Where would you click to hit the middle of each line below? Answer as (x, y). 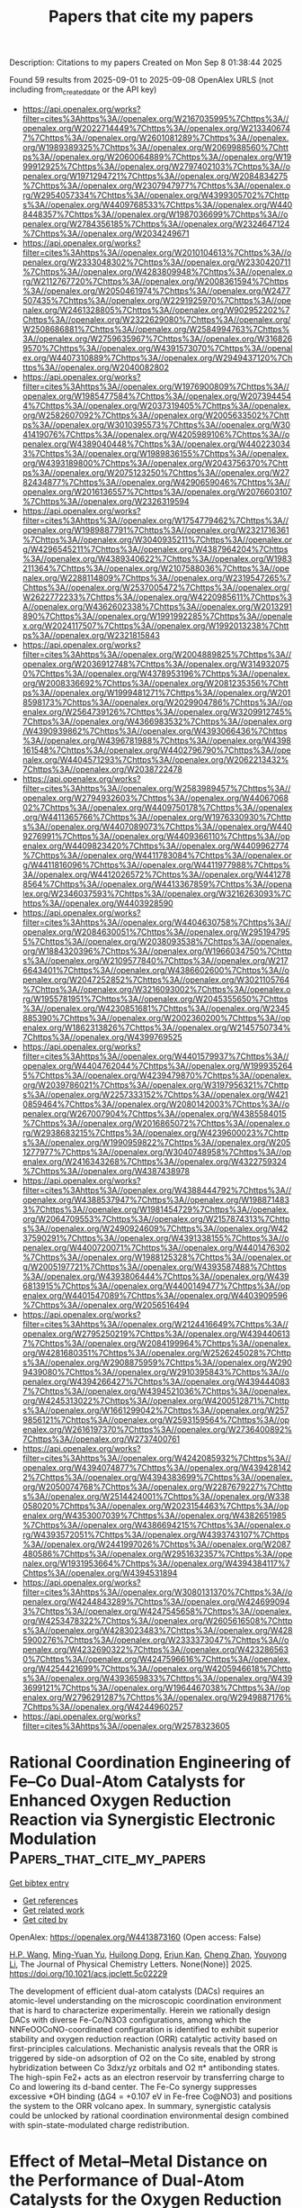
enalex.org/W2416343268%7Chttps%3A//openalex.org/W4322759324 (155, 1161)
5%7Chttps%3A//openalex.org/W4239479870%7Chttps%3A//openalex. (157, 1075)
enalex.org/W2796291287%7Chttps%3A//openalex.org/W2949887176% (157, 1697)
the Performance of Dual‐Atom (127, 2181)
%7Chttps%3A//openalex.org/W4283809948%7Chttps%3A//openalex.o (157, 271)
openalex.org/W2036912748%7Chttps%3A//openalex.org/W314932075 (155, 664)
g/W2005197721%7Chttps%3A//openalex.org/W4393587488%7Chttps (155, 1266)
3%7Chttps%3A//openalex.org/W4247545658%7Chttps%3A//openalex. (157, 1611)
